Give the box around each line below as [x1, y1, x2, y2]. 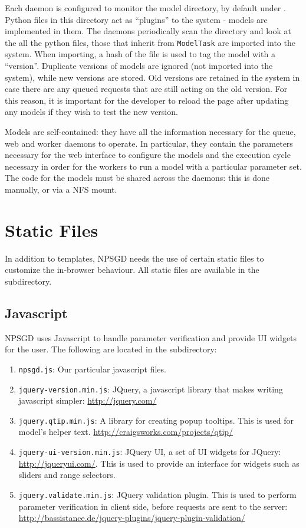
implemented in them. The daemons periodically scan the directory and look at [5, 25, 291, 37]
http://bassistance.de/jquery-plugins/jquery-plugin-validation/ [18, 511, 245, 524]
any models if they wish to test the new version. [5, 105, 178, 118]
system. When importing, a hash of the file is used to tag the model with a [5, 48, 275, 60]
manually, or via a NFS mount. [5, 183, 117, 195]
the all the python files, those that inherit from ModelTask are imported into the [5, 36, 295, 48]
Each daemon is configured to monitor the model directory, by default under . [5, 2, 286, 14]
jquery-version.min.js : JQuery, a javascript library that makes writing [18, 382, 283, 395]
